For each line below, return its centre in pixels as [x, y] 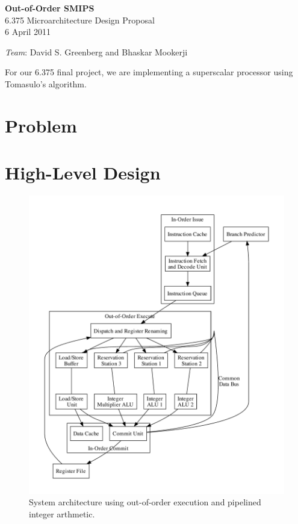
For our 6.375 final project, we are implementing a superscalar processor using [149, 72]
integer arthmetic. [62, 513]
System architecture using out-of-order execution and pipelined [145, 502]
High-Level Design [83, 173]
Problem [41, 125]
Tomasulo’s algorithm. [46, 83]
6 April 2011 [28, 32]
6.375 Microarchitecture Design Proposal [80, 20]
